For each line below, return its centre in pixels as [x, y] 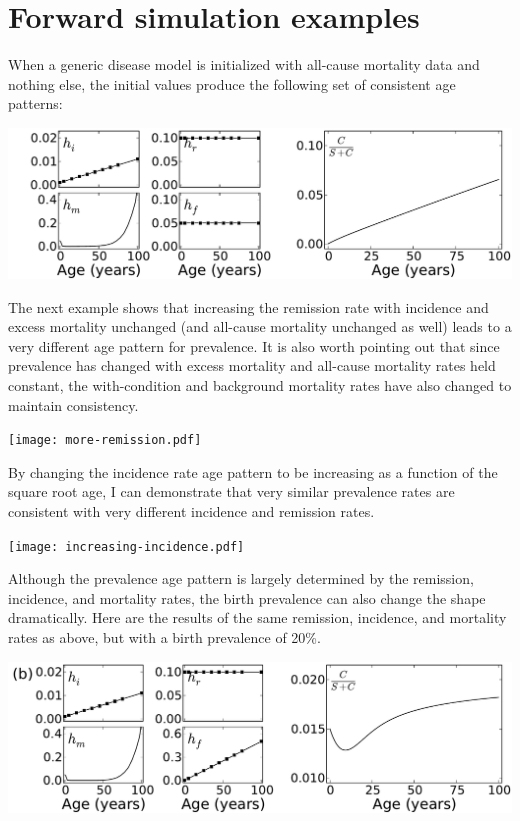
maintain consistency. [73, 404]
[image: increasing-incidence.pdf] [126, 546]
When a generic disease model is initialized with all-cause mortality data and [244, 64]
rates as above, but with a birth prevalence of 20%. [164, 637]
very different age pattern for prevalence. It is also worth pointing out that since [254, 345]
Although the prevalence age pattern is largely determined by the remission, [241, 578]
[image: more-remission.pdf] [105, 440]
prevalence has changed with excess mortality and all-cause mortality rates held [252, 365]
